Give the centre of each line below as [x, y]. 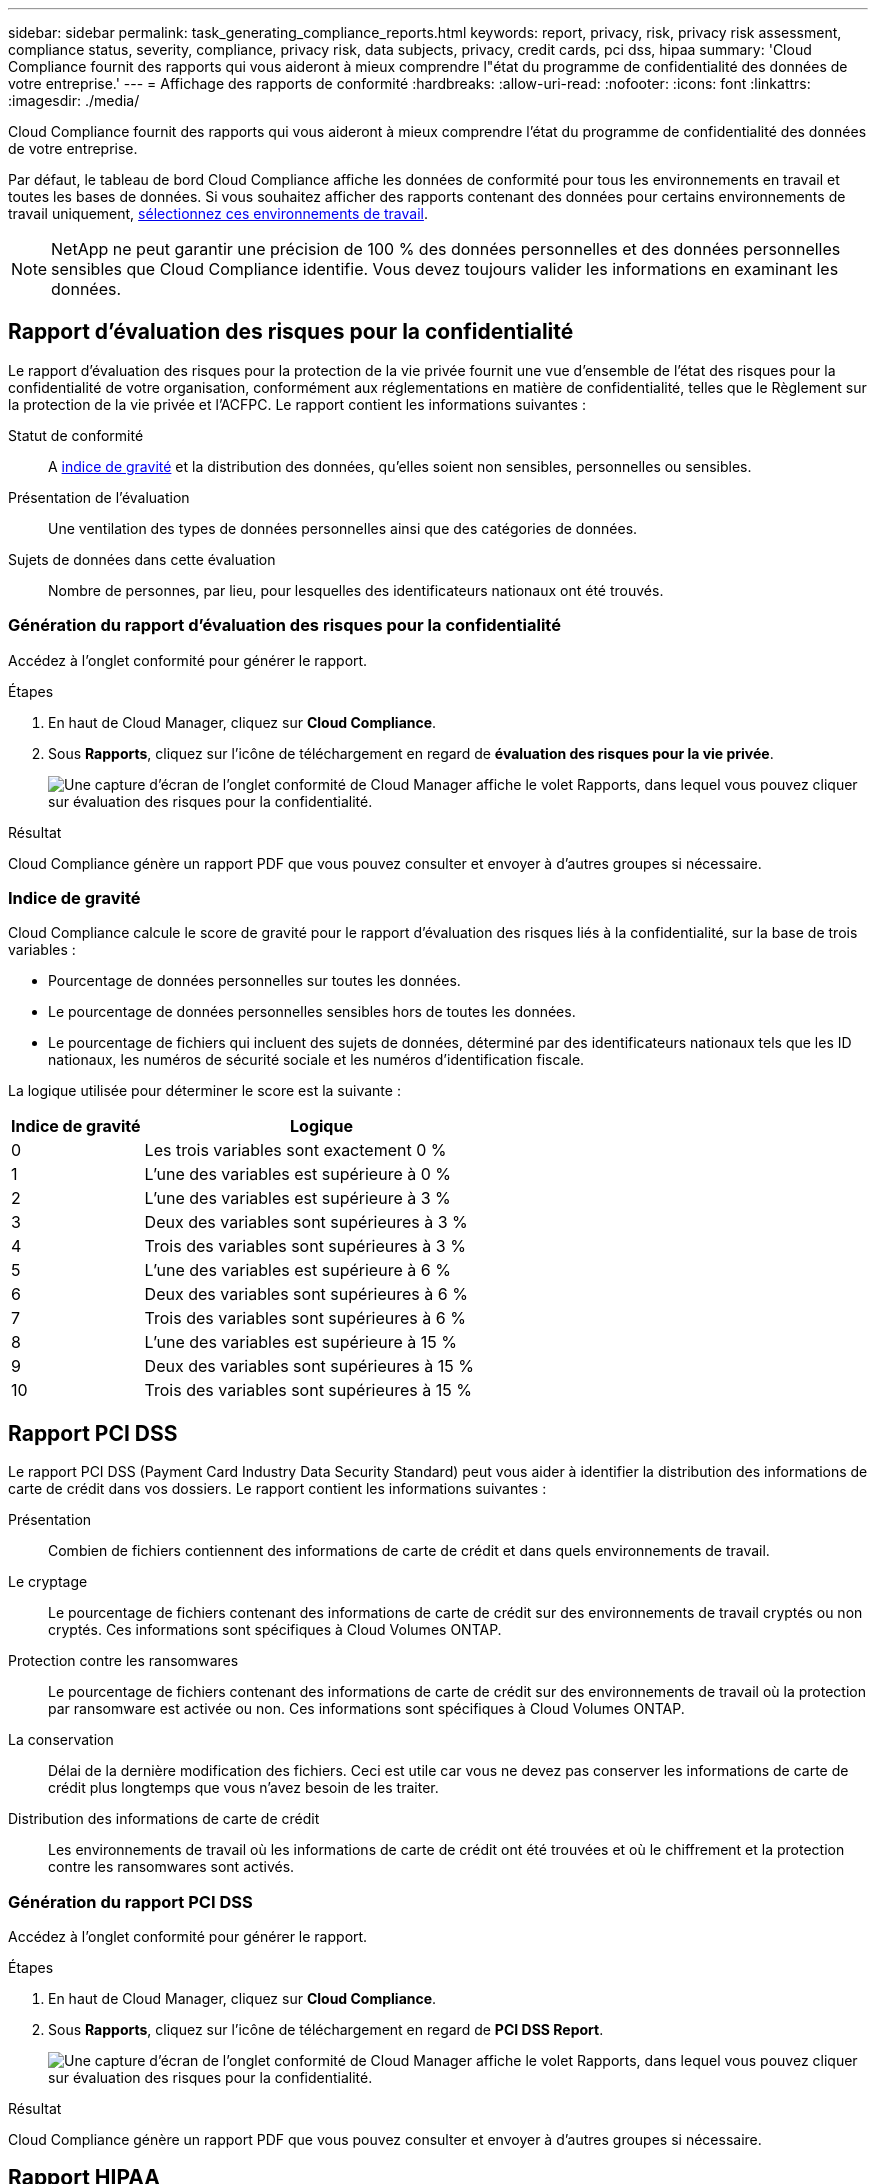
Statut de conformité [76, 435]
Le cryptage [48, 1582]
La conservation [61, 1740]
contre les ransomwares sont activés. [171, 1867]
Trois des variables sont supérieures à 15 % [308, 1390]
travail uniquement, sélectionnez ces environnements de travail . [218, 213]
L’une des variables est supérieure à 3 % [297, 1198]
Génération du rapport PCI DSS [130, 1901]
